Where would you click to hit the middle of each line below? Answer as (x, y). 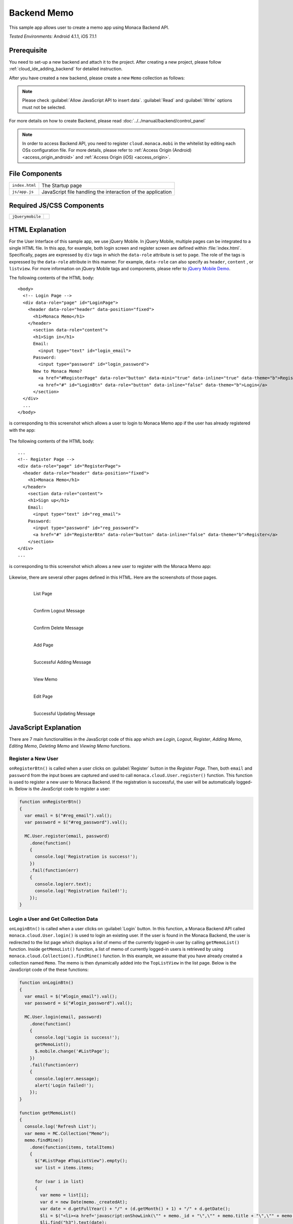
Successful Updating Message (64, 714)
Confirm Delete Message (59, 628)
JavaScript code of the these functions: (49, 970)
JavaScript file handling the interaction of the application (107, 192)
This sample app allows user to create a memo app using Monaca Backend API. (89, 27)
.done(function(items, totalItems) (72, 1147)
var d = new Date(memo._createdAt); (84, 1202)
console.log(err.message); (67, 1079)
